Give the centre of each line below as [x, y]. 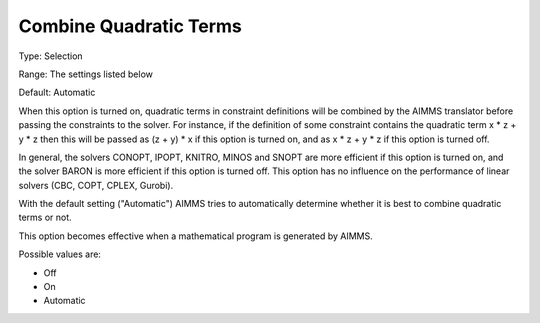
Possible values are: [60, 254]
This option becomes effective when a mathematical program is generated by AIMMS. [196, 236]
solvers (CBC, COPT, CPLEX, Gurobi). [96, 185]
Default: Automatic [57, 92]
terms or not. [45, 217]
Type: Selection [51, 56]
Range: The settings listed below [86, 74]
